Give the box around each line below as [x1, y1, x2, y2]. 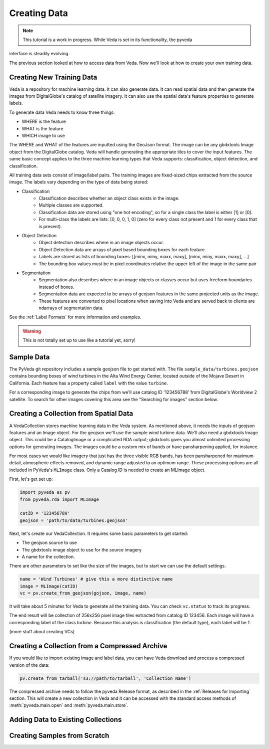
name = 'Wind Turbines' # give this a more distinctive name [19, 577, 173, 582]
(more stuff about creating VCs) [9, 629, 75, 635]
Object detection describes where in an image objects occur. [38, 240, 164, 246]
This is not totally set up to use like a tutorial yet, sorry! [22, 337, 136, 343]
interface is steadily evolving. [9, 51, 70, 57]
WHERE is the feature [21, 118, 66, 125]
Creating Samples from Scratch [9, 731, 109, 740]
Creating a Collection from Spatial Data [9, 409, 133, 418]
